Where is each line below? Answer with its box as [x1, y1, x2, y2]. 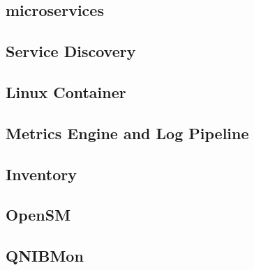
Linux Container [6, 81, 126, 102]
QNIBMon [6, 245, 84, 267]
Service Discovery [6, 40, 136, 62]
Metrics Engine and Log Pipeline [6, 122, 249, 143]
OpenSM [6, 204, 71, 225]
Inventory [6, 163, 77, 184]
